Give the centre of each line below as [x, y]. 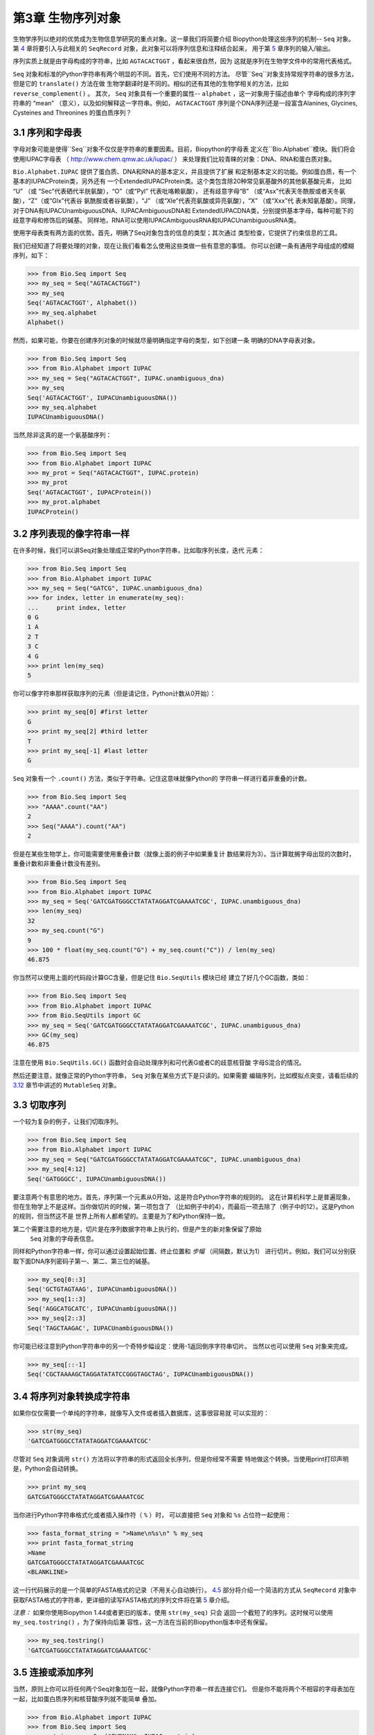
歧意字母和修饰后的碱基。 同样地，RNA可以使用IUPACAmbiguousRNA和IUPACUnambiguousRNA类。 [157, 220]
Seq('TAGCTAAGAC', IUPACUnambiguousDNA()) [100, 1328]
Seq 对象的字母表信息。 [64, 1239]
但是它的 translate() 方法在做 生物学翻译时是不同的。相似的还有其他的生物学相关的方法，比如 [151, 84]
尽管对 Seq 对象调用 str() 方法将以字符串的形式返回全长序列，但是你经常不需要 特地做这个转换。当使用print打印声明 [181, 1459]
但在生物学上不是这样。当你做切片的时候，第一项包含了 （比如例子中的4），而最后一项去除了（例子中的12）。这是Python [184, 1206]
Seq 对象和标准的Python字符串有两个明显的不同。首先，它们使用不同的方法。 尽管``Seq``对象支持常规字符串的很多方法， [185, 74]
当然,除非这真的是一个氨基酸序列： [62, 435]
